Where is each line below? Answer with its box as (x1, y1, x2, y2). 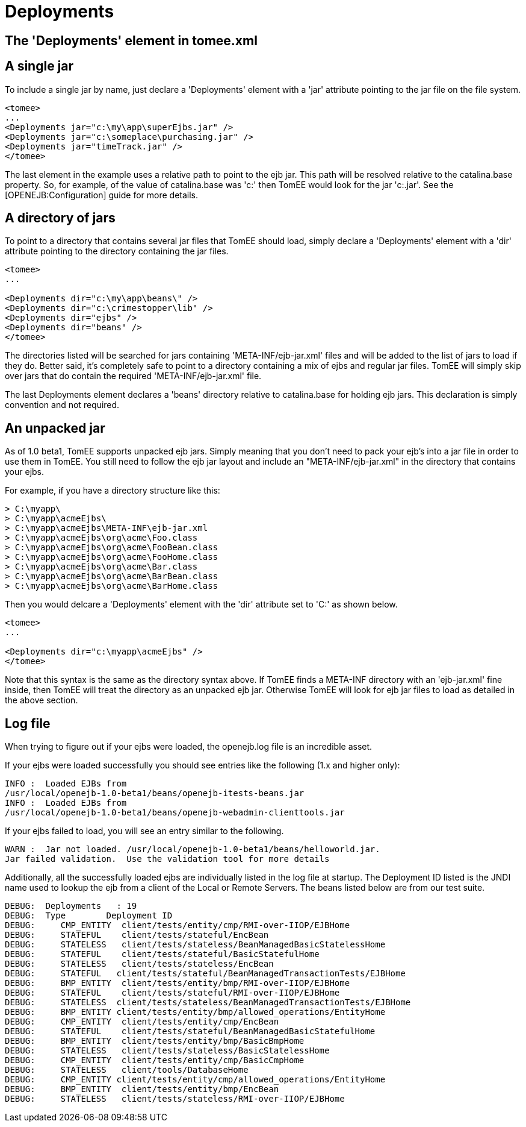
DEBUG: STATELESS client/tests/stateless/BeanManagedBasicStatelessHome (5, 940, 386, 950)
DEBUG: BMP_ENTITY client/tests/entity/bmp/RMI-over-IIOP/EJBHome (5, 978, 350, 988)
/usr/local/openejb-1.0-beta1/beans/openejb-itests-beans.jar (5, 788, 305, 799)
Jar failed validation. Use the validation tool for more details (5, 854, 330, 864)
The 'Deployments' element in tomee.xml (5, 33, 258, 48)
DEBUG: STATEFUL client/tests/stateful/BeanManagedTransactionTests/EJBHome (5, 968, 406, 979)
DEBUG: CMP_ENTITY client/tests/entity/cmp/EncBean (5, 1017, 279, 1027)
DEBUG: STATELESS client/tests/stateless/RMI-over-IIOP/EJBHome (5, 1094, 345, 1104)
